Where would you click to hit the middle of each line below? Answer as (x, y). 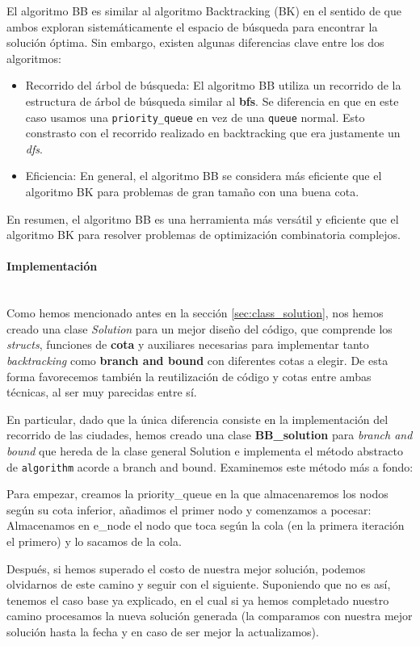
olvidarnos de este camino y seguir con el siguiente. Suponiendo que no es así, (199, 584)
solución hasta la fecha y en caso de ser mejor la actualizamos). (163, 631)
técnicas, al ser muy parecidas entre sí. (102, 392)
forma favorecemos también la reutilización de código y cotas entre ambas (189, 376)
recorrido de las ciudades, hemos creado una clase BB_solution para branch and (210, 435)
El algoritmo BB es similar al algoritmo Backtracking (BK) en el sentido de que (204, 10)
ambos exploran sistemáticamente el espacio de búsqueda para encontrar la (192, 26)
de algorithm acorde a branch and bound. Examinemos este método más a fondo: (210, 466)
